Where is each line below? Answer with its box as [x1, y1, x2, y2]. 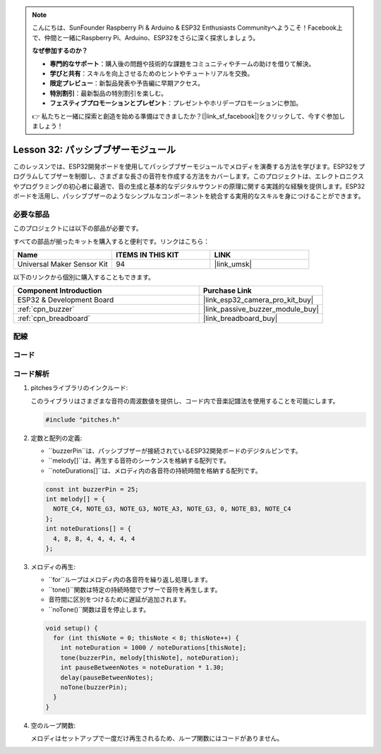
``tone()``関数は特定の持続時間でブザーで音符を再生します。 [48, 585, 222, 594]
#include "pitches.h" [45, 415, 121, 423]
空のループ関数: [30, 721, 76, 729]
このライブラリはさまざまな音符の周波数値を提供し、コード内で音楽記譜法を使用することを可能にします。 [30, 396, 339, 405]
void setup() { [45, 624, 98, 632]
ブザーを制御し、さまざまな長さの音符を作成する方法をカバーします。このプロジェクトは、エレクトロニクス [49, 172, 365, 181]
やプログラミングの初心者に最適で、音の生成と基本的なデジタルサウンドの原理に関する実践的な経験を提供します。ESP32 [13, 182, 365, 190]
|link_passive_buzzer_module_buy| [202, 304, 319, 314]
